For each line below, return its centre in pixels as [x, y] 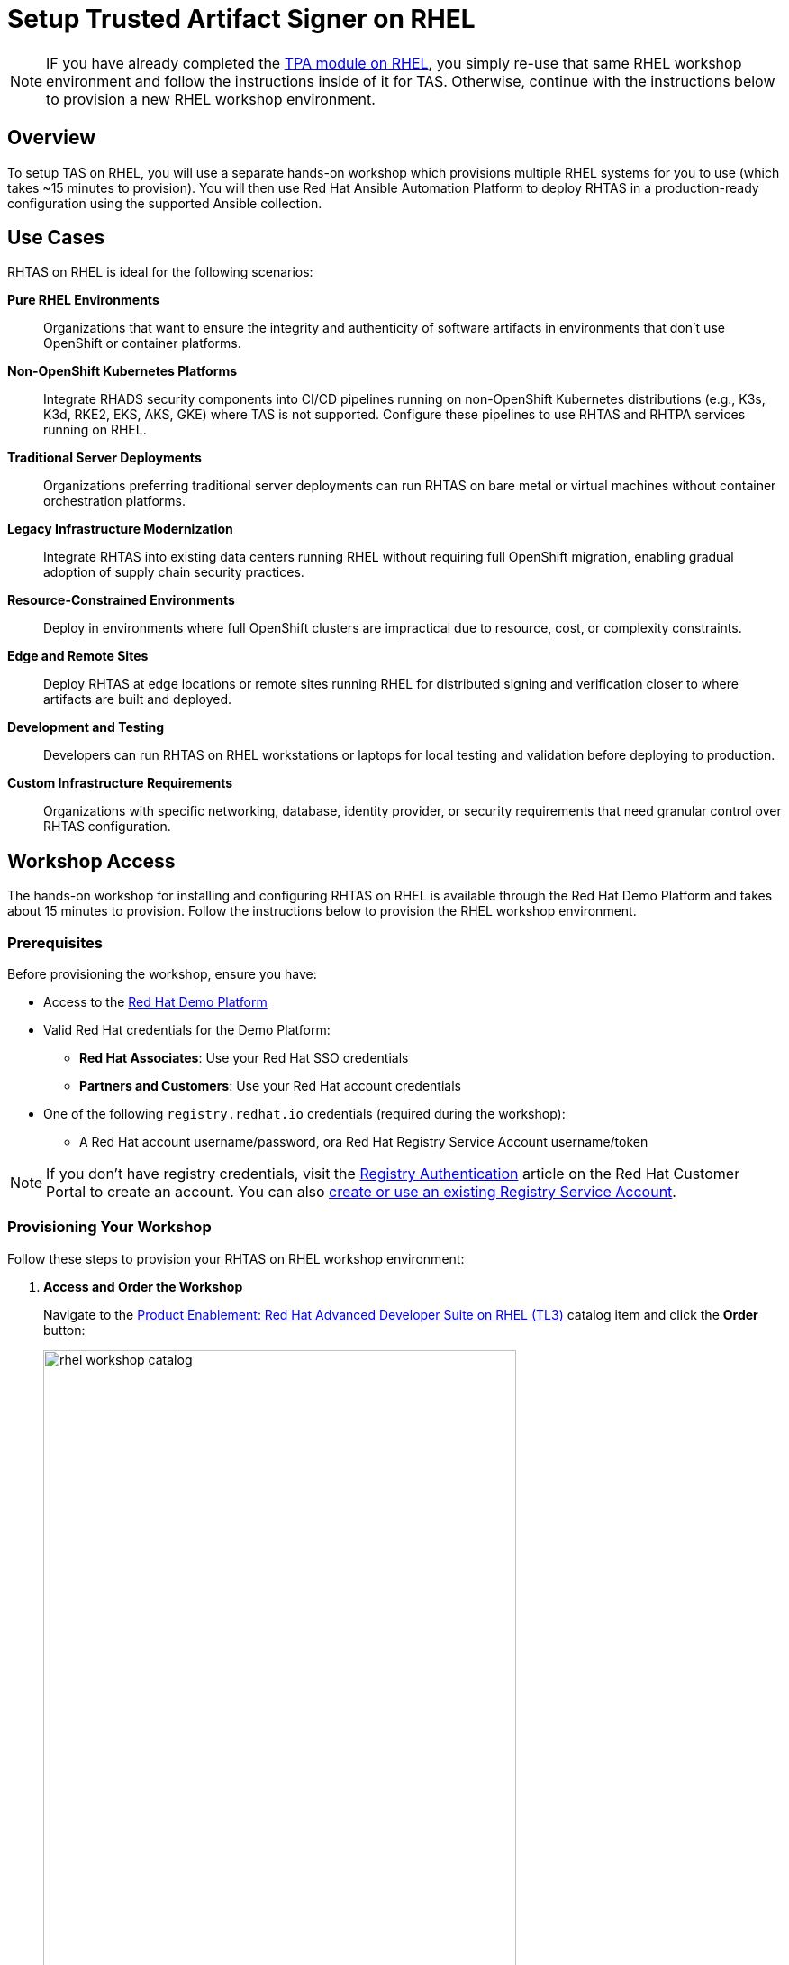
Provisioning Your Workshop [109, 1227]
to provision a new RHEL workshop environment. [211, 99]
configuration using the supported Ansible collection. [165, 203]
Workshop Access [91, 861]
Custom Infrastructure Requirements [120, 783]
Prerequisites [55, 942]
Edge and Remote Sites [78, 656]
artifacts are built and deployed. [138, 699]
